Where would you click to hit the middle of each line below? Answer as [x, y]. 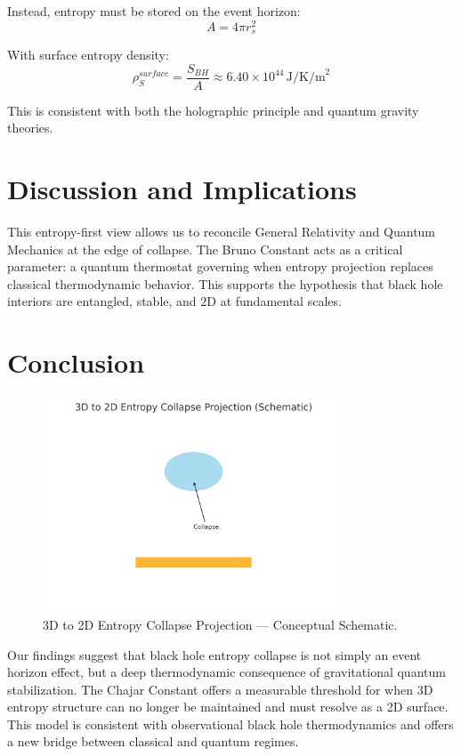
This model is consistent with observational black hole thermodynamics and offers [230, 724]
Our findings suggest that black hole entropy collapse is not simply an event [214, 654]
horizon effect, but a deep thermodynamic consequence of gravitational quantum [226, 672]
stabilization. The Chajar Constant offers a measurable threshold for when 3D [220, 689]
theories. [30, 128]
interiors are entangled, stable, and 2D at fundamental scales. [174, 301]
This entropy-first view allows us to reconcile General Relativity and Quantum [222, 232]
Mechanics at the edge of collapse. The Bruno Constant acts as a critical [205, 249]
